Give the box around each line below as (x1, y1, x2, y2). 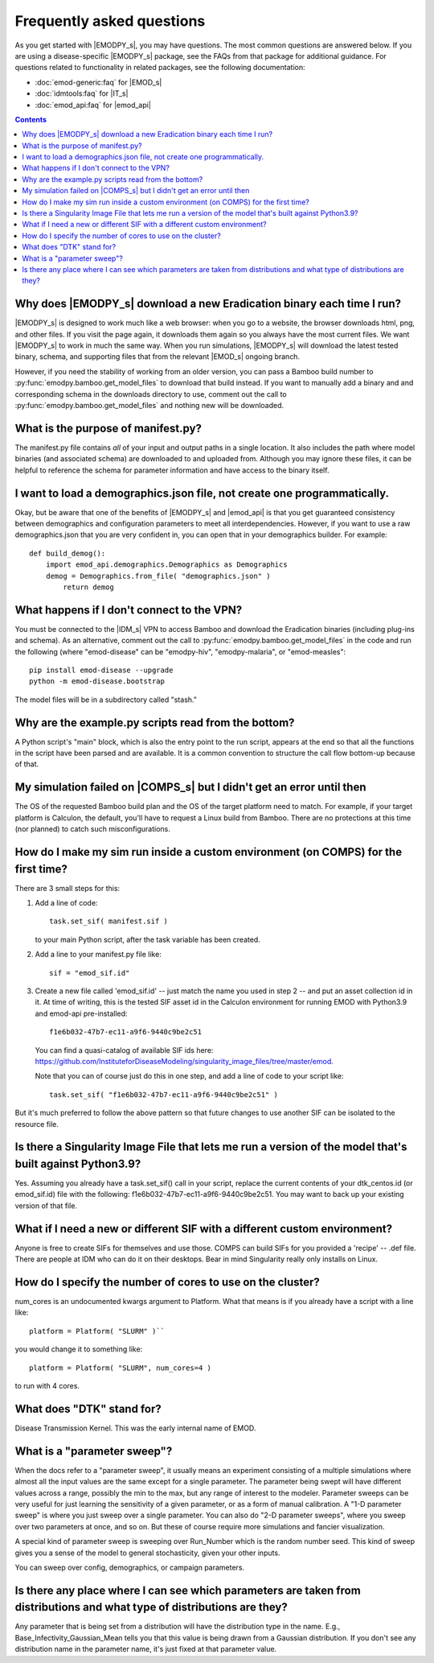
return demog (63, 582, 114, 592)
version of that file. (14, 1200, 78, 1211)
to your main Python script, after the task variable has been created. (35, 935, 260, 944)
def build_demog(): (29, 548, 106, 558)
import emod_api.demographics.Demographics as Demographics (45, 560, 289, 569)
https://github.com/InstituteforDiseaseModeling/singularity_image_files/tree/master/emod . (35, 1056, 334, 1066)
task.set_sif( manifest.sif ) (49, 917, 169, 926)
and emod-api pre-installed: (35, 1009, 128, 1018)
